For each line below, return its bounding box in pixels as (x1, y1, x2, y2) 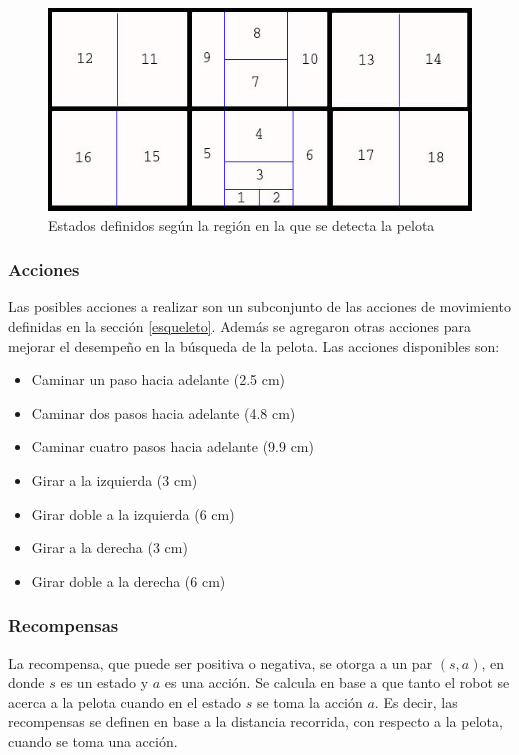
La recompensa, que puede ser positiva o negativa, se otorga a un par (8, 652, 433, 673)
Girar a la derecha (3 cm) (31, 537, 188, 558)
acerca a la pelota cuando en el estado (8, 691, 242, 712)
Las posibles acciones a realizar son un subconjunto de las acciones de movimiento (8, 296, 511, 317)
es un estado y (60, 672, 149, 693)
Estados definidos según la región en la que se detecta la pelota (48, 214, 435, 235)
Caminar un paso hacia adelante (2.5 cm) (31, 369, 286, 390)
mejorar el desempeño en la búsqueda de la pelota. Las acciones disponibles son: (8, 335, 500, 356)
